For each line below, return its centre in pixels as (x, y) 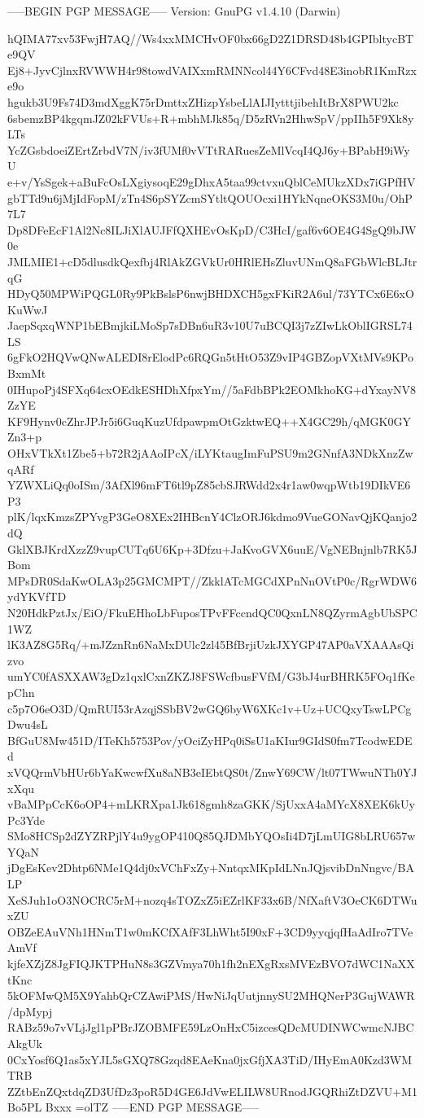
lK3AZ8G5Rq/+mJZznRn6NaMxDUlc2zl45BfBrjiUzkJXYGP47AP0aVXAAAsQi (211, 644)
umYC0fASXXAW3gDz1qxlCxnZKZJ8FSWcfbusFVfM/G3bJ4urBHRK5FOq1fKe (211, 676)
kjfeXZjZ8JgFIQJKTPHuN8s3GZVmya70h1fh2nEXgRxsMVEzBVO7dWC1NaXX (211, 964)
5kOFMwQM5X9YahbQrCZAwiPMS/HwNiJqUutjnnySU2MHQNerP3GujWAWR (211, 995)
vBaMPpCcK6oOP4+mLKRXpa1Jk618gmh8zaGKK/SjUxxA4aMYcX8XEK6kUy (211, 804)
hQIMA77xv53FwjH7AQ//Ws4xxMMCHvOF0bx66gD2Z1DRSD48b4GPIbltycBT (211, 38)
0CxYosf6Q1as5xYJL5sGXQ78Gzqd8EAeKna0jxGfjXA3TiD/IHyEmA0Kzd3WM (210, 1059)
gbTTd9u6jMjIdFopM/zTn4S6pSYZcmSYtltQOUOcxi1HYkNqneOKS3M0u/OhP (210, 197)
